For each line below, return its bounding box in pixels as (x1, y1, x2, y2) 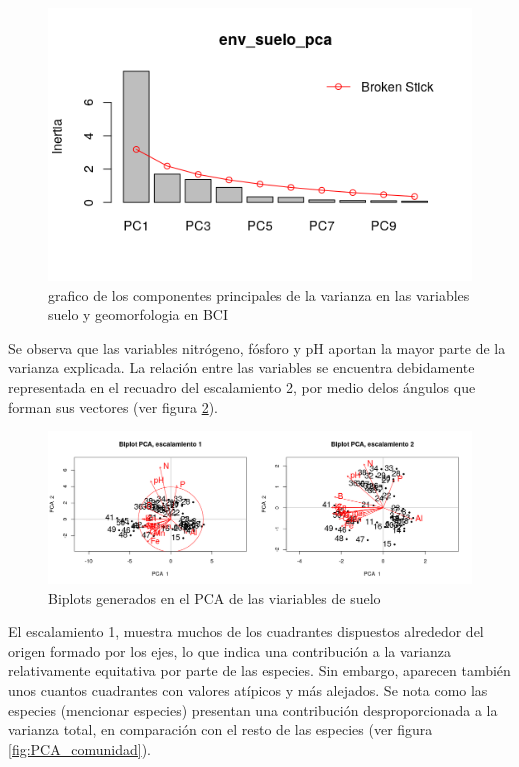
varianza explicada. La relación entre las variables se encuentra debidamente (8, 357, 475, 378)
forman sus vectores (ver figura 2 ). (8, 396, 218, 417)
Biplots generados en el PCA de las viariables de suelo (48, 587, 381, 608)
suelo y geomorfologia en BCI (48, 304, 228, 325)
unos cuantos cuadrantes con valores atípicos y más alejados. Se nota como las (8, 679, 488, 700)
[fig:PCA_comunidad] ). (8, 738, 151, 759)
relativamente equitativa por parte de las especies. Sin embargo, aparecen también (8, 660, 511, 681)
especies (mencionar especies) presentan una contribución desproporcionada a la (8, 699, 498, 720)
